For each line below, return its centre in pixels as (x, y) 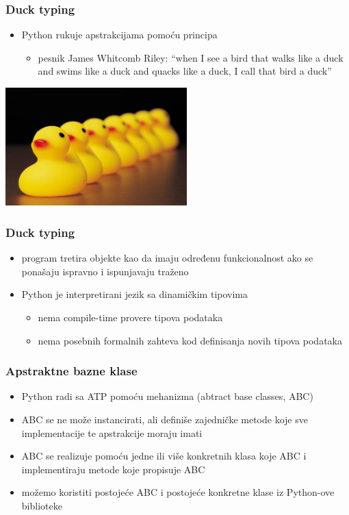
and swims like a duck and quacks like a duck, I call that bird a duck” (185, 71)
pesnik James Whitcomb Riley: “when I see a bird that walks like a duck (191, 57)
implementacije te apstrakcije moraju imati (112, 432)
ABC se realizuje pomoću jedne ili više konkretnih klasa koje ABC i (164, 456)
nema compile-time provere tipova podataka (130, 317)
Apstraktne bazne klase (72, 371)
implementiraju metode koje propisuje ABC (113, 469)
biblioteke (42, 505)
